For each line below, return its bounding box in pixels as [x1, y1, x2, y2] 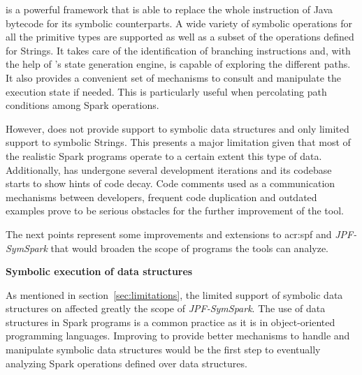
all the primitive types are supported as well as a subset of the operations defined [6, 29, 354, 44]
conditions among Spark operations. [6, 98, 159, 112]
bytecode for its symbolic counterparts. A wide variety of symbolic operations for [6, 15, 353, 30]
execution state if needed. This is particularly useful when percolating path [6, 84, 327, 98]
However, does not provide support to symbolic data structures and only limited [6, 121, 349, 135]
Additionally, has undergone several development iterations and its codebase [6, 162, 332, 177]
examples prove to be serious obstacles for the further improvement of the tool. [6, 203, 344, 218]
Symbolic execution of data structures [6, 264, 193, 279]
